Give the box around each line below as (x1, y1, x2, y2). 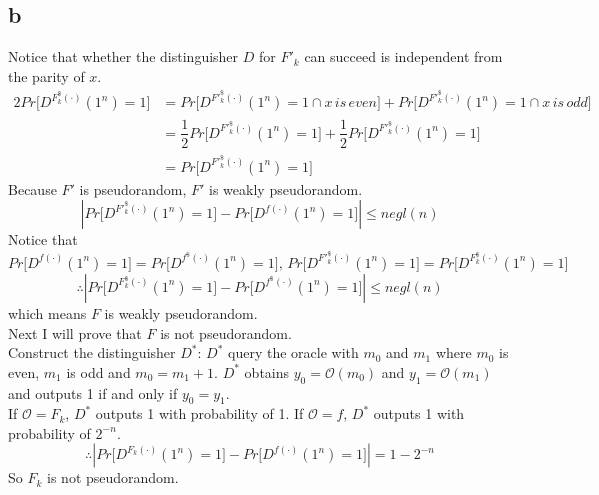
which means (8, 302, 87, 323)
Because (8, 178, 57, 199)
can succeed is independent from (304, 46, 503, 67)
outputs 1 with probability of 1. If (95, 403, 304, 424)
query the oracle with (228, 342, 359, 363)
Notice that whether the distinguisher (8, 46, 239, 67)
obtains (244, 361, 290, 382)
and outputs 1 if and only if (8, 382, 178, 403)
